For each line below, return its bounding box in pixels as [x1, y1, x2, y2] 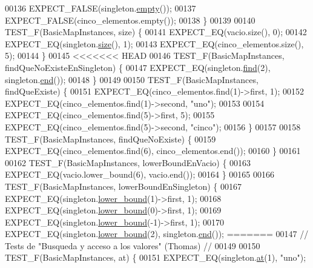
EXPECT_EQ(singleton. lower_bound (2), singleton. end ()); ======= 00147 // [5, 227, 309, 240]
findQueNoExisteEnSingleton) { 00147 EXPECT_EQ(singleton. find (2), [5, 61, 271, 73]
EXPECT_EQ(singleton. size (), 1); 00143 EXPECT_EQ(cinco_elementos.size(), [5, 37, 304, 50]
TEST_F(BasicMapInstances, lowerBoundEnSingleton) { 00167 [5, 179, 242, 192]
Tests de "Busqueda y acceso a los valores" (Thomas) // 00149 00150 [5, 239, 260, 252]
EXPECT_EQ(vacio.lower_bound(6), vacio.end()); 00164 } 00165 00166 [5, 168, 274, 181]
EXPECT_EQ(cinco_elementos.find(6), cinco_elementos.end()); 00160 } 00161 [5, 144, 301, 157]
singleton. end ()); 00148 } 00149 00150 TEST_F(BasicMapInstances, [5, 73, 259, 85]
